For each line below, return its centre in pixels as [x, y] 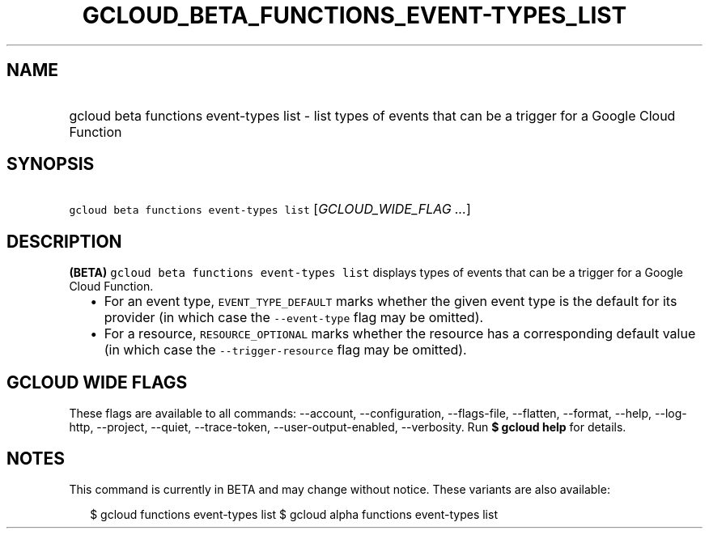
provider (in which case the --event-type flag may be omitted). [294, 318]
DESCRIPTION [64, 241]
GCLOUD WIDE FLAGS [97, 382]
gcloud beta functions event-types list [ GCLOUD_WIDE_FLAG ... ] [270, 209]
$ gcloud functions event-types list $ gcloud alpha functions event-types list [294, 514]
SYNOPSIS [51, 164]
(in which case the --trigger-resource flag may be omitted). [285, 350]
